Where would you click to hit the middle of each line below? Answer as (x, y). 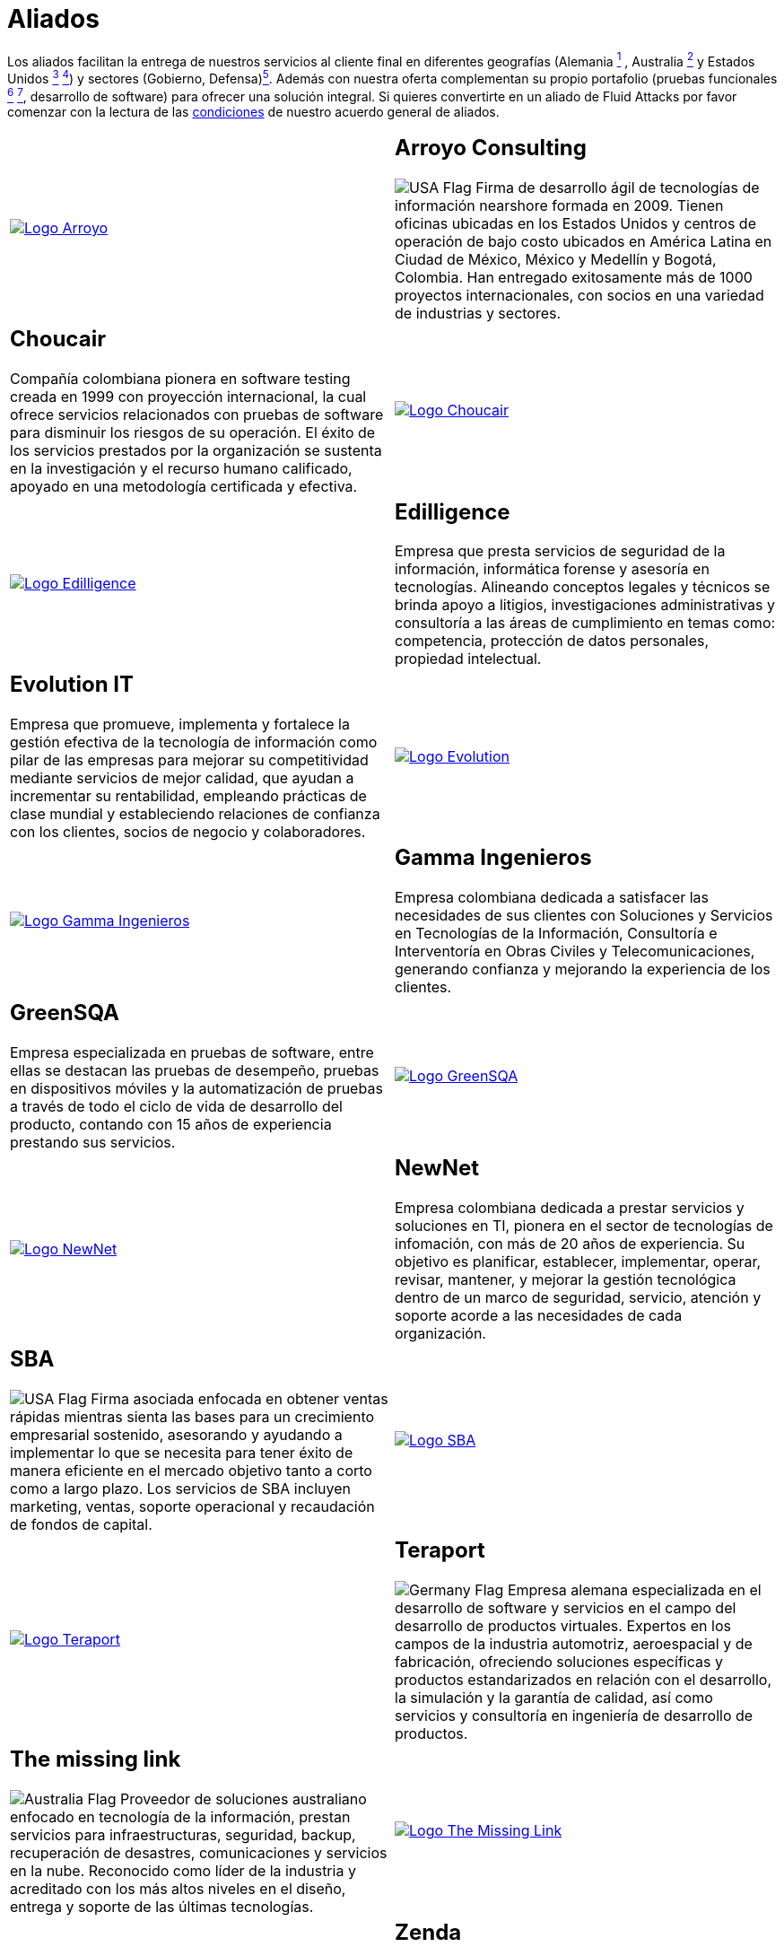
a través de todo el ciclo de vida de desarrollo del (176, 1107)
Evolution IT (72, 685)
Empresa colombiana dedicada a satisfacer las (552, 898)
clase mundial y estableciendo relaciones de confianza (195, 814)
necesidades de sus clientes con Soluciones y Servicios (584, 916)
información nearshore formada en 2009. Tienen (559, 205)
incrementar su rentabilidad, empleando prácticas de (188, 796)
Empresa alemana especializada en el (634, 1589)
